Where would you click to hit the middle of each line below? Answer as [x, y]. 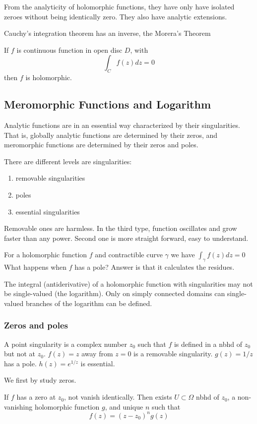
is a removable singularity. [173, 354]
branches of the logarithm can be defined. [89, 303]
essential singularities [48, 211]
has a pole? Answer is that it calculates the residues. [155, 267]
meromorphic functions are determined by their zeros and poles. [101, 145]
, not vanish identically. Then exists [118, 397]
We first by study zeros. [40, 380]
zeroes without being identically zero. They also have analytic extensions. [116, 16]
